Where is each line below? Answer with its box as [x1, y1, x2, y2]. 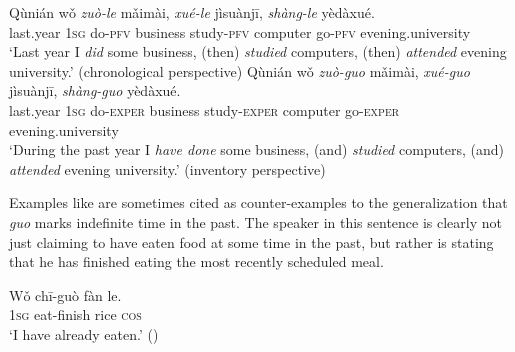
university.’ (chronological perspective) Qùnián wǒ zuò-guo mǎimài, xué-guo [9, 60, 470, 81]
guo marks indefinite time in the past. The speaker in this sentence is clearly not [9, 211, 502, 232]
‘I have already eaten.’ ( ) [9, 323, 159, 344]
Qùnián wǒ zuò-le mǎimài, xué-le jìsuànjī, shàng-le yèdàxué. [9, 2, 375, 22]
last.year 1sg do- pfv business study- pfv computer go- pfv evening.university [9, 21, 471, 42]
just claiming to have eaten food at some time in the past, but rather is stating [9, 231, 494, 252]
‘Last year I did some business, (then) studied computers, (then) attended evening [9, 41, 507, 62]
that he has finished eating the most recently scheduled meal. [9, 251, 384, 272]
